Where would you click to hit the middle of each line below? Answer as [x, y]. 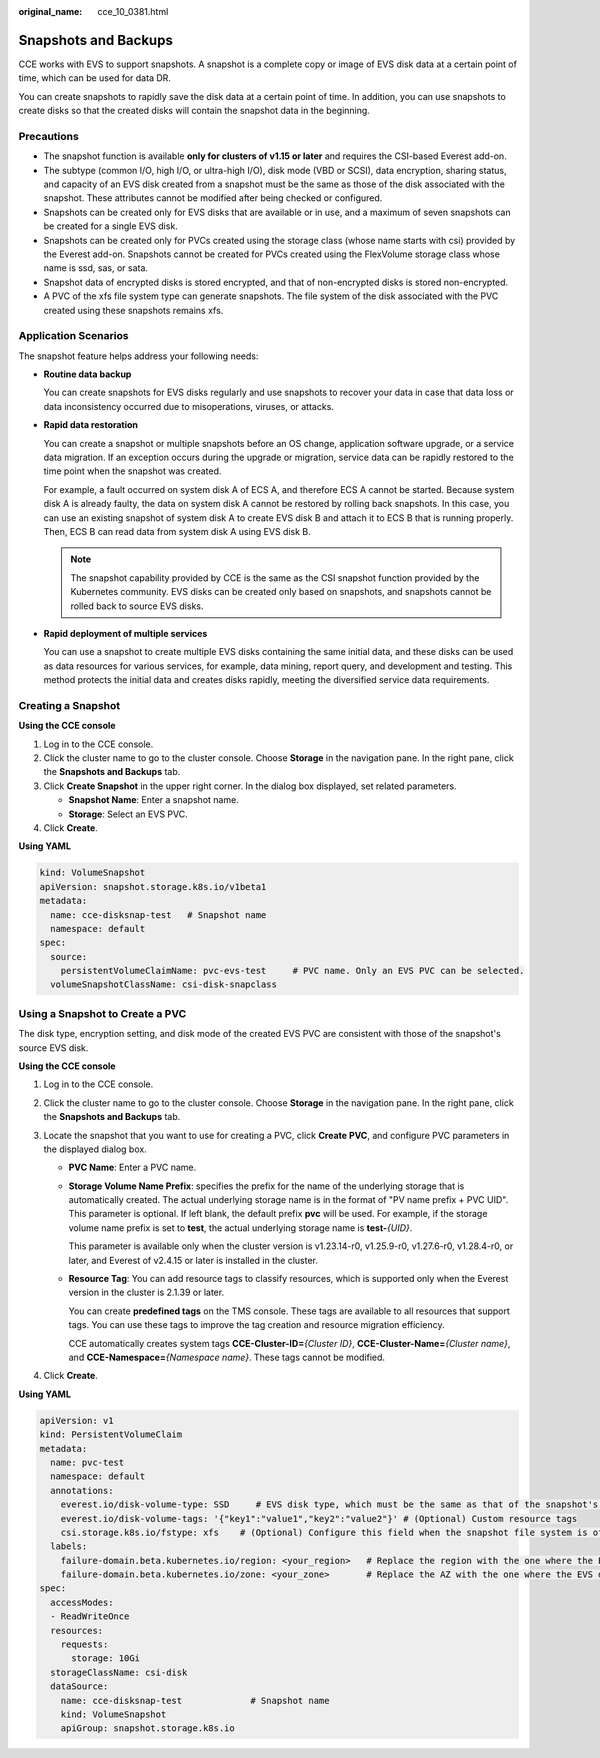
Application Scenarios [73, 336]
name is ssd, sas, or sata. [96, 268]
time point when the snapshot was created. [132, 471]
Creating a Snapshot [69, 705]
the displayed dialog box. [95, 1149]
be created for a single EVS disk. [111, 226]
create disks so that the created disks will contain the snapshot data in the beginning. [194, 111]
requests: [84, 1644]
